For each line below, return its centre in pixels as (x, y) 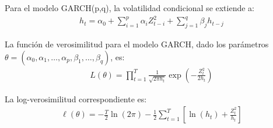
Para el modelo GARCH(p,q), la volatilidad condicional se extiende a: (130, 8)
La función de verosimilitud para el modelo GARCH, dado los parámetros (137, 44)
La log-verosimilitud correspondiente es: (76, 98)
